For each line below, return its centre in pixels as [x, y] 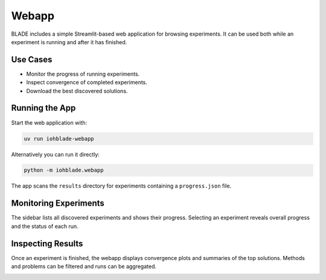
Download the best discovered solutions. [77, 91]
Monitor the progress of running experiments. [83, 74]
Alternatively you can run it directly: [55, 154]
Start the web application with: [49, 122]
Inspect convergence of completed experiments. [87, 82]
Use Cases [32, 60]
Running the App [43, 108]
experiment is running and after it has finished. [69, 42]
